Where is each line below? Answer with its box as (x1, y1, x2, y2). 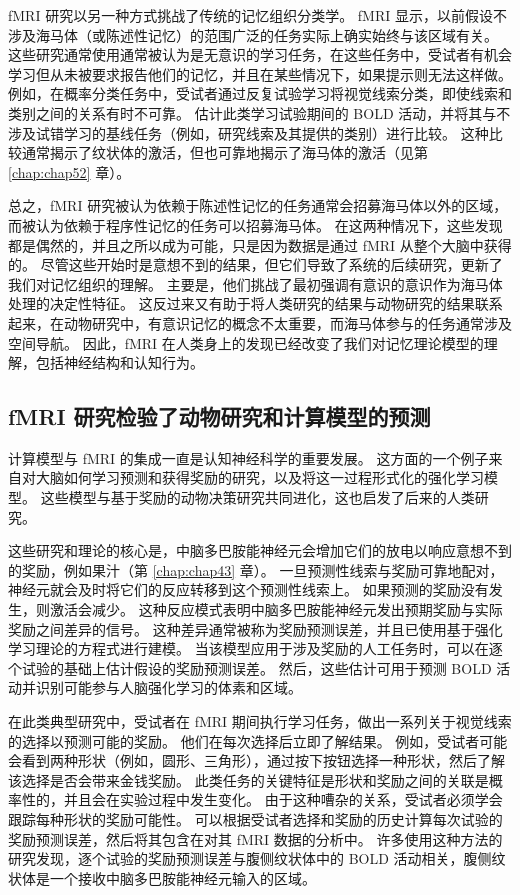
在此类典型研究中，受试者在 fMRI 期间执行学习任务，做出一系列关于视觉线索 (8, 711, 512, 732)
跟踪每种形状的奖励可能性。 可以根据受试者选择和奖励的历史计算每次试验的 (8, 808, 503, 829)
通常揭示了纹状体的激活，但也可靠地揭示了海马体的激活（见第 (21, 142, 428, 163)
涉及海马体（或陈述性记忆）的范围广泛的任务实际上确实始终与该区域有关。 (8, 24, 498, 45)
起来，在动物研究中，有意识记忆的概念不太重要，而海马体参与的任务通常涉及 (8, 312, 512, 333)
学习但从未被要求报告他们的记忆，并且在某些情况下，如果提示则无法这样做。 (8, 63, 512, 84)
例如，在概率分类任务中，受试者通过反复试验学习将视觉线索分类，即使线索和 (8, 83, 512, 104)
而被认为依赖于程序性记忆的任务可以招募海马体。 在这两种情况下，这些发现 (8, 214, 503, 235)
